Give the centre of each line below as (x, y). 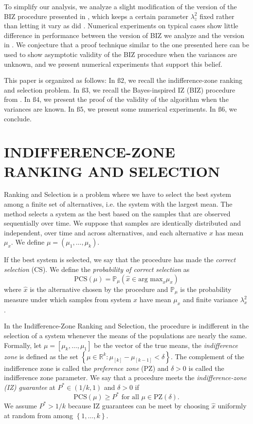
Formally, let (23, 345)
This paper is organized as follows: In (60, 80)
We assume (20, 405)
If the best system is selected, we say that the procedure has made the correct (120, 260)
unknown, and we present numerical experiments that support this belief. (113, 64)
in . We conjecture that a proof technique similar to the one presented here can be (126, 45)
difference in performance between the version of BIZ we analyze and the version (124, 35)
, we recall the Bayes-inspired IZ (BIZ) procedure (162, 89)
